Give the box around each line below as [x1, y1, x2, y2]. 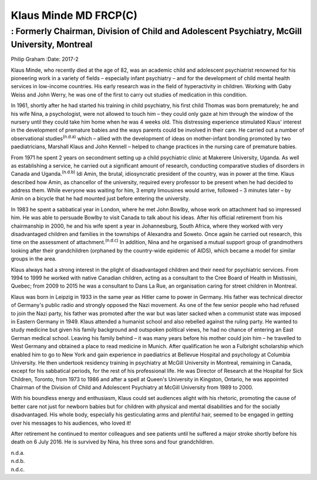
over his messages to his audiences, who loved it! [11, 419, 131, 426]
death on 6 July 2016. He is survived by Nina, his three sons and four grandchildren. [11, 438, 214, 445]
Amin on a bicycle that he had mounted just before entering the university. [11, 195, 190, 202]
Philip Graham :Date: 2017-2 [11, 56, 79, 63]
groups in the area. [11, 255, 57, 262]
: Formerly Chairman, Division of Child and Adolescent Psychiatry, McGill [11, 26, 302, 36]
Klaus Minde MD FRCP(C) [11, 9, 138, 22]
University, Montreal [11, 39, 93, 50]
